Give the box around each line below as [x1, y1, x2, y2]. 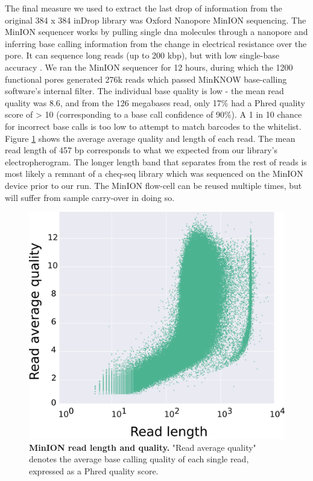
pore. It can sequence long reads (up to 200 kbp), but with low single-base [5, 49, 279, 62]
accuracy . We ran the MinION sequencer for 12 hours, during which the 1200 [5, 60, 293, 73]
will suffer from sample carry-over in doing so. [5, 191, 175, 203]
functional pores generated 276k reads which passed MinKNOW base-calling [5, 72, 287, 85]
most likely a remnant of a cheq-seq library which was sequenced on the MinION [5, 167, 303, 180]
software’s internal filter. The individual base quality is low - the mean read [5, 84, 284, 97]
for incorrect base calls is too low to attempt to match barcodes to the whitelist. [5, 119, 302, 132]
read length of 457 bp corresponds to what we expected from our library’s [5, 144, 278, 156]
